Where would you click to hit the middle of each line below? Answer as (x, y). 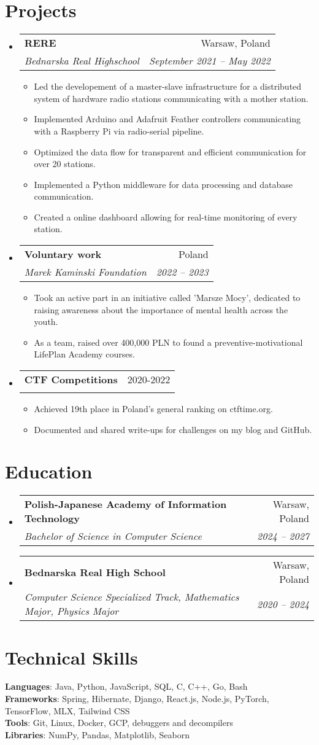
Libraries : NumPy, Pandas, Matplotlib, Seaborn (97, 734)
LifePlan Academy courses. (84, 354)
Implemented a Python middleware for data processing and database (163, 184)
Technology (52, 518)
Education (49, 471)
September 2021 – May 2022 (209, 61)
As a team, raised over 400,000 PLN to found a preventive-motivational (168, 342)
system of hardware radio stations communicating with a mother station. (171, 98)
